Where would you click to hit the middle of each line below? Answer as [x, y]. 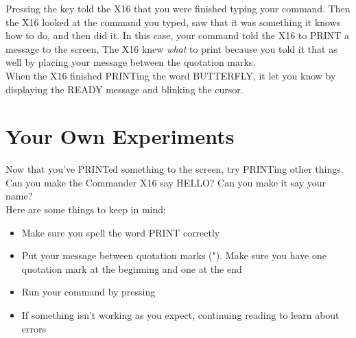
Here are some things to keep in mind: [86, 209]
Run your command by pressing [88, 292]
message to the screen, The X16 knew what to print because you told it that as [171, 48]
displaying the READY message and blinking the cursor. [124, 89]
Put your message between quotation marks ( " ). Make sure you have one [174, 255]
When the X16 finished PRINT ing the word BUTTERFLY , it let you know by [171, 75]
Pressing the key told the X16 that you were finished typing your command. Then [178, 8]
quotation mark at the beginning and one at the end [132, 268]
